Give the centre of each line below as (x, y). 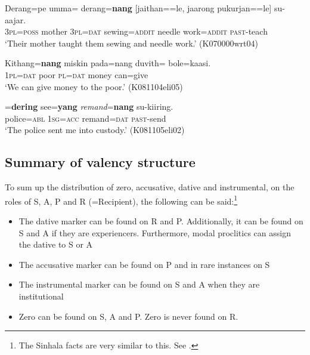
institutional (41, 296)
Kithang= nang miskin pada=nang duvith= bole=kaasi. (108, 63)
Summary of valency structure (100, 162)
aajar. (15, 19)
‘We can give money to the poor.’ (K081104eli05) (94, 86)
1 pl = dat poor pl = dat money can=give (77, 74)
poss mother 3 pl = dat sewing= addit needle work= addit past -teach (145, 31)
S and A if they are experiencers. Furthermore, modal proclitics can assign (155, 232)
